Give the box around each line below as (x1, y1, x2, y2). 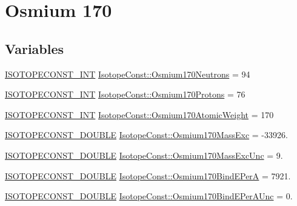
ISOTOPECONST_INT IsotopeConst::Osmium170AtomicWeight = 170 (5, 108, 274, 121)
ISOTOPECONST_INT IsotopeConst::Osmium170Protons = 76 (5, 88, 245, 101)
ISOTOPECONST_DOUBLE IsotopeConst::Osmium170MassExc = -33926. (5, 128, 288, 141)
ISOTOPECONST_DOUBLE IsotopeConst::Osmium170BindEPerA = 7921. (5, 169, 291, 182)
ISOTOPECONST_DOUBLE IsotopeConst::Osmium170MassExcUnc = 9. (5, 148, 283, 161)
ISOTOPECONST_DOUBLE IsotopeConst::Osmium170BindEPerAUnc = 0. (5, 190, 293, 202)
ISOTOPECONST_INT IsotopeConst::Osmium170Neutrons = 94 (5, 67, 250, 80)
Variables (5, 39, 64, 58)
